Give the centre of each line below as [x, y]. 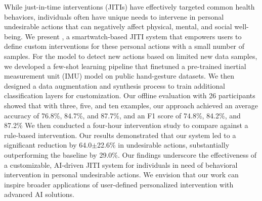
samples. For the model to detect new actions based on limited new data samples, [131, 56]
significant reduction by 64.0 [48, 145]
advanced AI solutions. [39, 194]
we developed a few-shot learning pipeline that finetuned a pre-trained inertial [125, 66]
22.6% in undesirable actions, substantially [163, 145]
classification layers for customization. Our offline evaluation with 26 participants [130, 95]
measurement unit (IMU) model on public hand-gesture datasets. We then [119, 76]
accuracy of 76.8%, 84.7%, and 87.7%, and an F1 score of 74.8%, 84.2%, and [122, 115]
